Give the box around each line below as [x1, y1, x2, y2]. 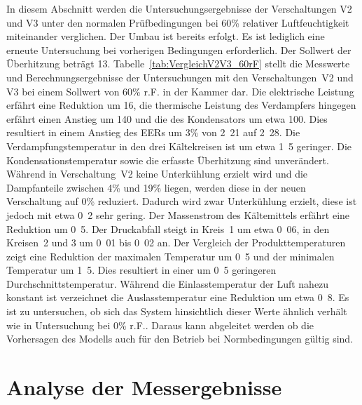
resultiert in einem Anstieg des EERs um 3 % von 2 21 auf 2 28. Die [6, 125, 300, 140]
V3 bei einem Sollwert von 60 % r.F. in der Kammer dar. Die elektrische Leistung [6, 84, 354, 98]
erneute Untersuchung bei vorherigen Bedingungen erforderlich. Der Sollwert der [6, 42, 351, 57]
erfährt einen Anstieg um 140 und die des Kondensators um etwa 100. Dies [6, 111, 328, 126]
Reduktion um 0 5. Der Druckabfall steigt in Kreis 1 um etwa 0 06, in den [6, 221, 330, 236]
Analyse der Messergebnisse [6, 373, 282, 401]
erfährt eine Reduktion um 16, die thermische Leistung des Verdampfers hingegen [6, 98, 356, 112]
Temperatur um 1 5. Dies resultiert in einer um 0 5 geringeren [6, 263, 277, 277]
